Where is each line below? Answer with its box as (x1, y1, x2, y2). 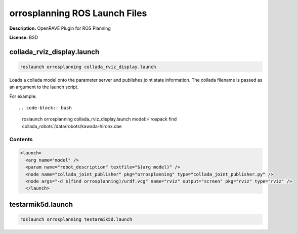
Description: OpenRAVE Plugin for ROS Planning (9, 25, 111, 31)
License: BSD (9, 34, 38, 40)
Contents (9, 136, 33, 143)
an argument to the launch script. (9, 84, 79, 90)
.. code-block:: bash (18, 105, 72, 111)
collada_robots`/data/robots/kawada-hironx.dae (22, 123, 122, 129)
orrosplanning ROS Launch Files (9, 8, 147, 19)
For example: (9, 93, 37, 99)
